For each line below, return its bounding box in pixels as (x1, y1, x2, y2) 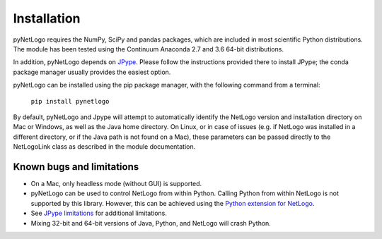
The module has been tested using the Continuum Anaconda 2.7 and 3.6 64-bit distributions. (13, 44, 284, 53)
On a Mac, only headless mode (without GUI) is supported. (30, 179, 202, 188)
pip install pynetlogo (30, 97, 110, 105)
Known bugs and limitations (13, 161, 139, 173)
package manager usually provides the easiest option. (13, 68, 171, 76)
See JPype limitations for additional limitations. (30, 209, 168, 218)
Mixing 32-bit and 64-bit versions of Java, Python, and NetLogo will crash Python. (30, 219, 272, 227)
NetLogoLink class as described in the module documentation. (13, 142, 196, 151)
